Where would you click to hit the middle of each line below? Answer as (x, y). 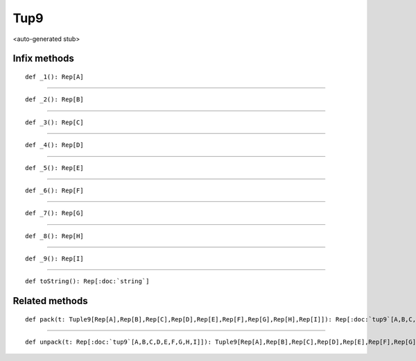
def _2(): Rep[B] (54, 100)
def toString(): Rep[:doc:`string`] (87, 282)
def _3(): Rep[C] (54, 122)
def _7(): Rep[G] (54, 213)
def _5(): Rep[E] (54, 168)
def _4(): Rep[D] (54, 145)
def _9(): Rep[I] (54, 259)
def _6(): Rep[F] (54, 190)
